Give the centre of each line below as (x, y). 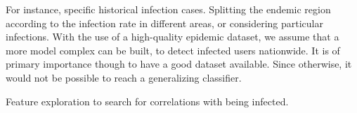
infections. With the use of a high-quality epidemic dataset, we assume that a (173, 37)
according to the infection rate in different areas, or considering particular (164, 23)
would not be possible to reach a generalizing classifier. (124, 77)
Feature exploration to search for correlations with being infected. (147, 101)
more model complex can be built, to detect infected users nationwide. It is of (173, 50)
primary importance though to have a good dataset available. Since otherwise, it (179, 64)
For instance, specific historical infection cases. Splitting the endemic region (168, 9)
